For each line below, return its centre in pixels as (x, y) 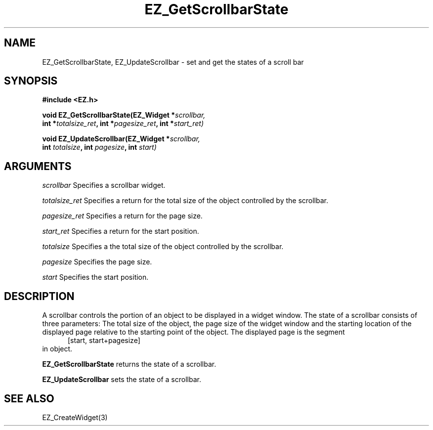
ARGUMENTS (38, 166)
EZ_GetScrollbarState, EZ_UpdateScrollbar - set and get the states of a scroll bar (173, 62)
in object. (57, 349)
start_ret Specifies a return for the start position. (121, 231)
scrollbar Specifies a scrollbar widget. (104, 185)
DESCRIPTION (39, 296)
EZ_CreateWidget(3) (75, 417)
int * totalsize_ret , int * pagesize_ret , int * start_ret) (123, 124)
